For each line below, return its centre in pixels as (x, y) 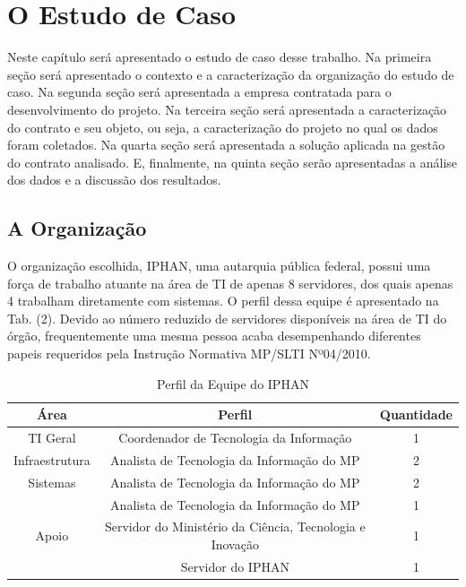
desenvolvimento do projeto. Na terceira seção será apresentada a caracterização (227, 109)
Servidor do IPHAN (235, 566)
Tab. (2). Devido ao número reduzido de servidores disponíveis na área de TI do (227, 318)
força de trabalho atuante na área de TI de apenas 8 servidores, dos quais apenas (230, 283)
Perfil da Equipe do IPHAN (233, 383)
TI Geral (52, 438)
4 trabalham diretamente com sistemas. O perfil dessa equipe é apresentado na (223, 301)
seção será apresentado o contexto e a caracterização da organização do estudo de (231, 74)
